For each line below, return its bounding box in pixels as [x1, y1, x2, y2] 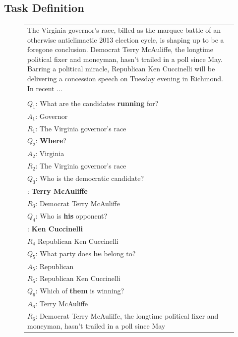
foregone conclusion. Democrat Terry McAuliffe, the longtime [27, 44, 213, 55]
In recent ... [27, 83, 62, 93]
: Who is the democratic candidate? [35, 173, 144, 183]
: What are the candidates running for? [35, 98, 159, 108]
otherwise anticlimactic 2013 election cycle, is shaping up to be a [27, 34, 224, 45]
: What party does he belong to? [35, 248, 136, 258]
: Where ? [35, 135, 66, 146]
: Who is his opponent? [35, 210, 108, 221]
